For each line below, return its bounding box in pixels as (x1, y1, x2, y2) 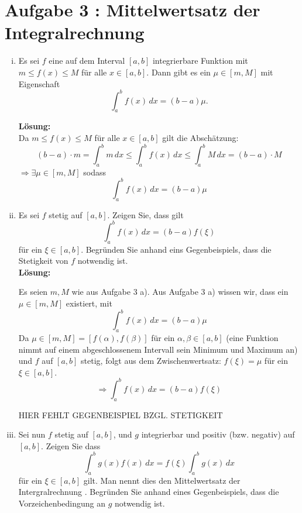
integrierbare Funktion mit (152, 54, 248, 67)
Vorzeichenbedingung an (18, 497, 106, 509)
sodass (83, 166, 107, 178)
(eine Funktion (226, 331, 279, 343)
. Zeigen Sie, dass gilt (107, 208, 184, 221)
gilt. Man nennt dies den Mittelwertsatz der (83, 474, 241, 486)
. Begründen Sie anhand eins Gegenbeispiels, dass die (81, 243, 272, 255)
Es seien (18, 285, 48, 298)
